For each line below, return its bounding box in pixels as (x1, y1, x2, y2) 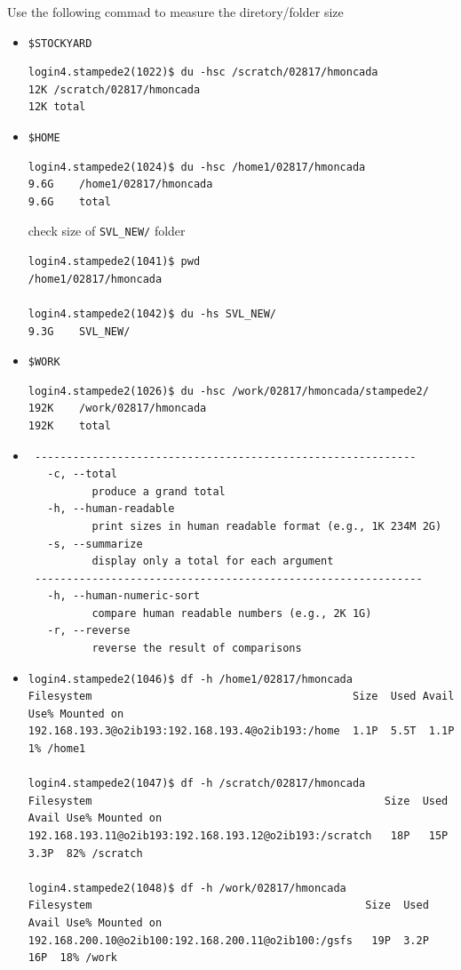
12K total (28, 100, 86, 114)
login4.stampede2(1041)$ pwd (28, 255, 201, 269)
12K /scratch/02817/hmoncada (28, 83, 201, 96)
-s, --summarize (47, 537, 143, 550)
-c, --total (47, 468, 118, 481)
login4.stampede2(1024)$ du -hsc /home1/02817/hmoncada (28, 160, 366, 173)
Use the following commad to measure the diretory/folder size (7, 3, 344, 20)
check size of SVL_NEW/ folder (28, 221, 186, 240)
